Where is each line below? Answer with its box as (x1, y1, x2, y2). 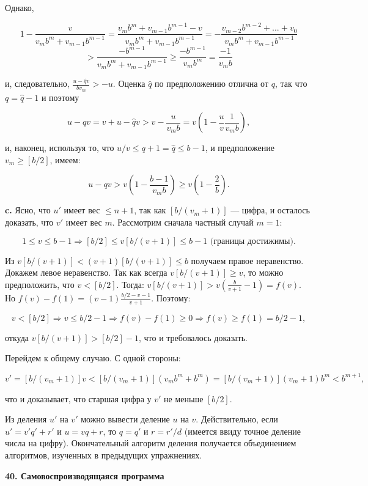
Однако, (5, 1, 34, 13)
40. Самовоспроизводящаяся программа (5, 469, 164, 482)
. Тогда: (116, 278, 144, 290)
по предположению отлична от (155, 77, 269, 90)
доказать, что (5, 215, 54, 228)
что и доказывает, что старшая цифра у (5, 392, 152, 405)
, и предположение (205, 141, 274, 154)
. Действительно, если (196, 413, 278, 425)
